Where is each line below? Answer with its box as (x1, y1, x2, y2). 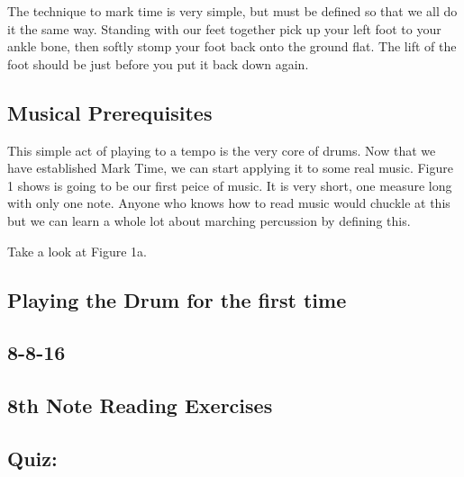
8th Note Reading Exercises (7, 391, 273, 419)
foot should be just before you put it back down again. (7, 54, 309, 73)
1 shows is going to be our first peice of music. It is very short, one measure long (7, 175, 452, 194)
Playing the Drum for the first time (7, 285, 347, 313)
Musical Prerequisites (7, 98, 213, 126)
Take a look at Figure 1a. (7, 241, 148, 260)
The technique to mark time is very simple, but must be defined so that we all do (7, 2, 458, 20)
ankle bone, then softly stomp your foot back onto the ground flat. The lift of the (7, 37, 457, 56)
